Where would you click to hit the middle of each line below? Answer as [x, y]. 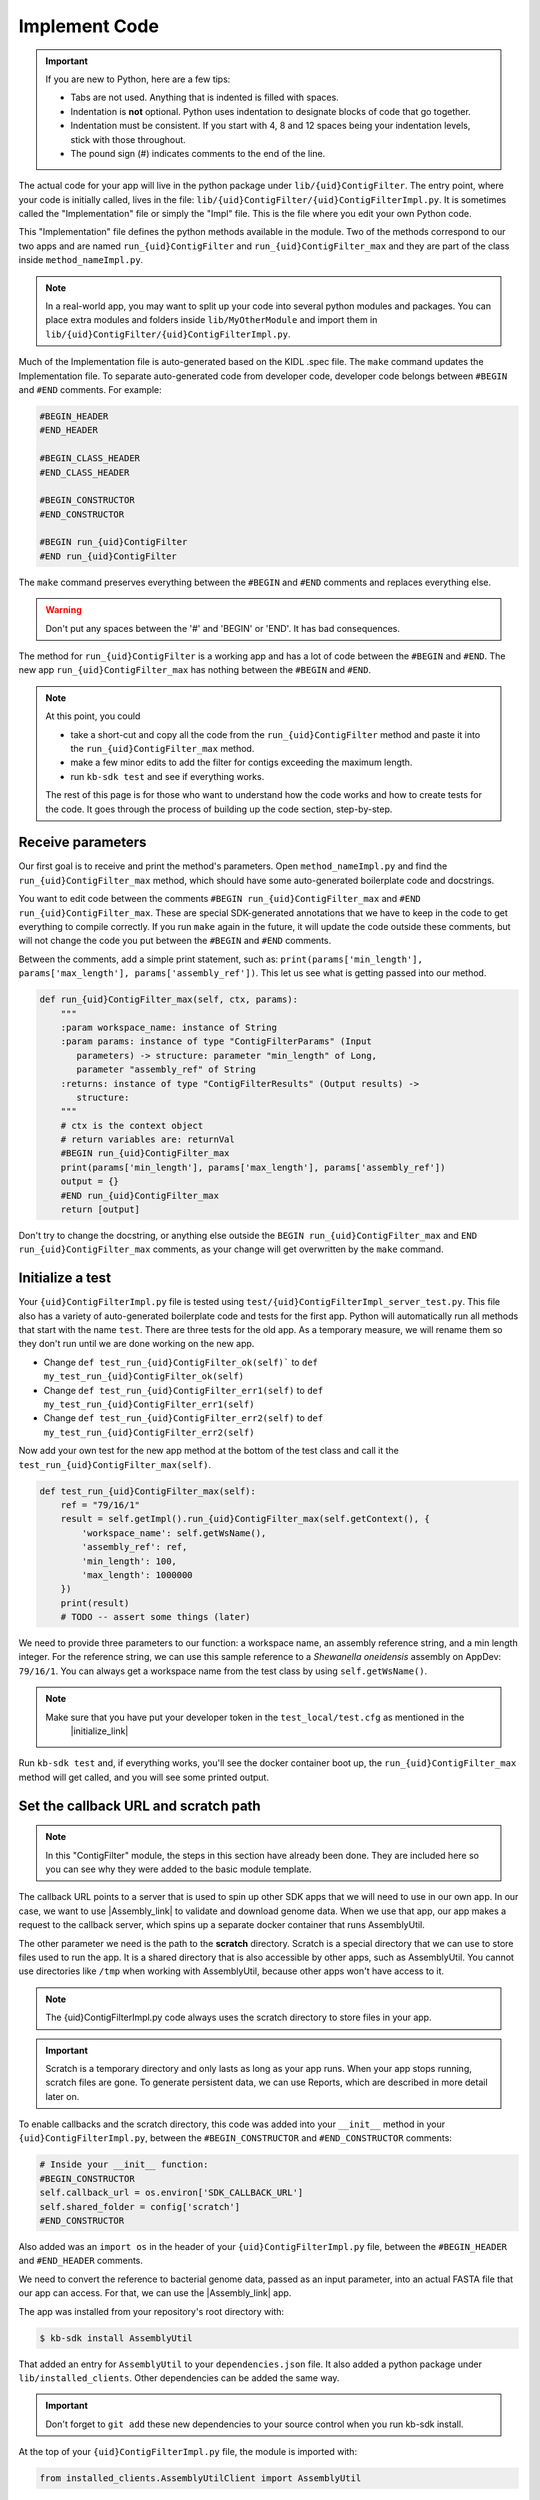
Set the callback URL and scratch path [139, 1805]
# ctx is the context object [132, 1125]
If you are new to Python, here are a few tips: [138, 79]
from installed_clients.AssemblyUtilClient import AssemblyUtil [200, 2478]
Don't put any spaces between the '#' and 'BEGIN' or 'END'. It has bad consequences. [222, 628]
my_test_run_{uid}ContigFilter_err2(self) [149, 1432]
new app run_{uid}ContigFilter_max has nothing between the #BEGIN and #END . [195, 670]
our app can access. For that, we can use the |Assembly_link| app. [155, 2293]
